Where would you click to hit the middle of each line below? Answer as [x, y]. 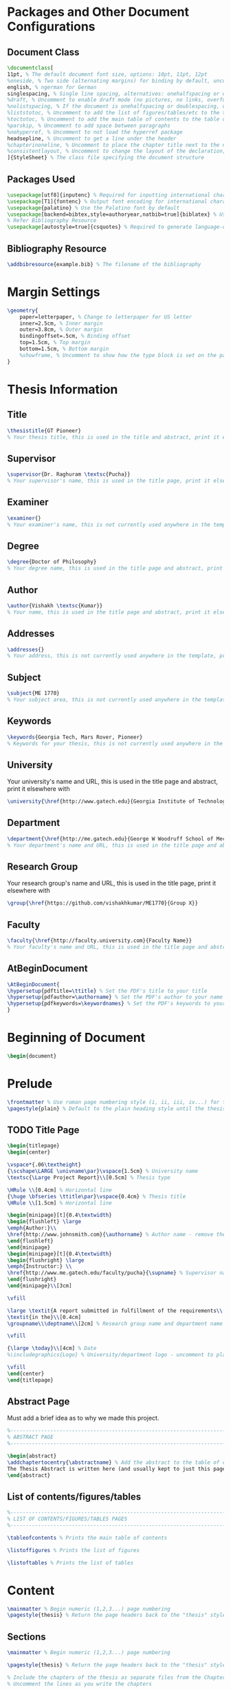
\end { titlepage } [30, 1380]
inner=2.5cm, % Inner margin [61, 323]
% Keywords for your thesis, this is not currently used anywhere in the [115, 743]
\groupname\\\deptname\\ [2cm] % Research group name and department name [115, 1324]
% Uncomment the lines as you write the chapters [80, 1684]
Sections [26, 1637]
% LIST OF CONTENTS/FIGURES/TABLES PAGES [67, 1519]
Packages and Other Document [98, 12]
